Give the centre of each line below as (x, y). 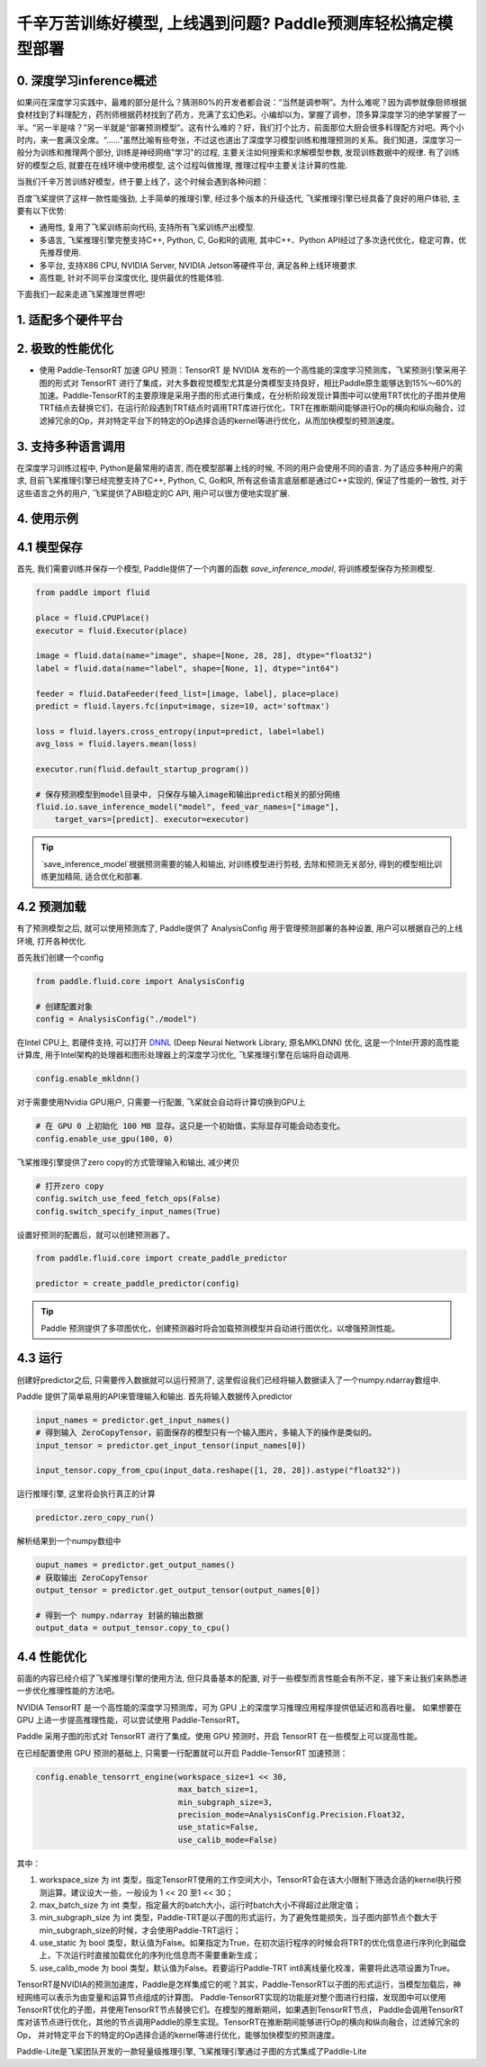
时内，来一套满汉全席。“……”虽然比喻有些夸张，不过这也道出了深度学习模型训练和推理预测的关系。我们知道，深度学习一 (239, 140)
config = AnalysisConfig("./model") (117, 1019)
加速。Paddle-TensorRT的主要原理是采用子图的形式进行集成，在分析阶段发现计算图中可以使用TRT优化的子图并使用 (252, 395)
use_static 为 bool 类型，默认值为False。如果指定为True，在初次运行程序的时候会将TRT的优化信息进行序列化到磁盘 (253, 1943)
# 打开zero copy (70, 1186)
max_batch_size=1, (218, 1790)
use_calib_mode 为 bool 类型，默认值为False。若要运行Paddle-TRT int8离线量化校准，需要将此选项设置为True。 (247, 1968)
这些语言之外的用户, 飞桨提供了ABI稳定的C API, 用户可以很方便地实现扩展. (153, 493)
